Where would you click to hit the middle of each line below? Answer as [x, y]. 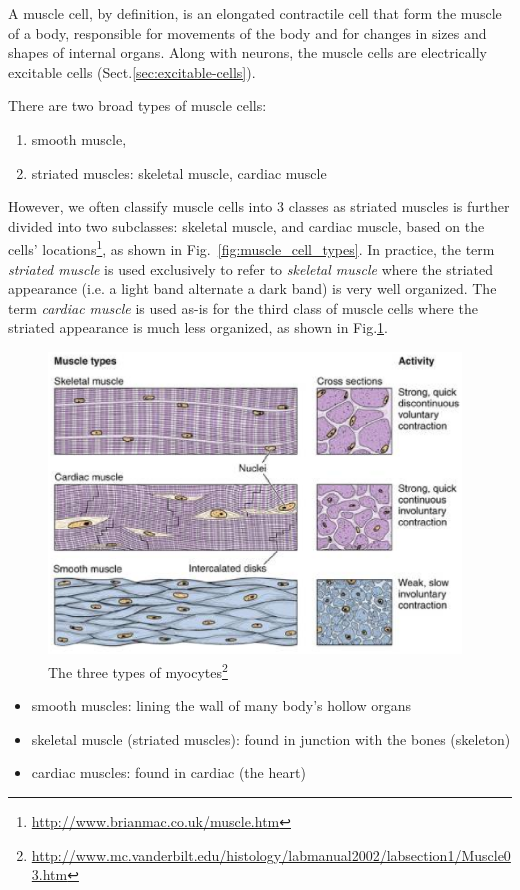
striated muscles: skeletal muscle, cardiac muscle [179, 172]
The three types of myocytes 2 [138, 670]
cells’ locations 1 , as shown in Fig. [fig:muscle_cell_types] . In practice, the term [251, 247]
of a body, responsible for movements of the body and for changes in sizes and [247, 32]
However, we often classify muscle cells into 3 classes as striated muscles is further [259, 206]
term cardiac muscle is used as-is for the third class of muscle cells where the [243, 307]
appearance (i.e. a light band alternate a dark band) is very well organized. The [252, 288]
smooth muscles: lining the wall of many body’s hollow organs [221, 705]
